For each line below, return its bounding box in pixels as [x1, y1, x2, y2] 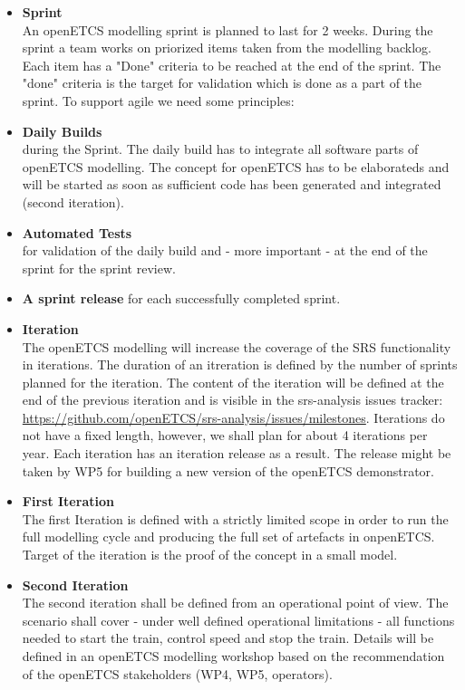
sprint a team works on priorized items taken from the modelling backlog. [22, 38, 431, 57]
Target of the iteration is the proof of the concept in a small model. [22, 545, 398, 564]
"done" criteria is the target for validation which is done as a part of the [22, 73, 422, 92]
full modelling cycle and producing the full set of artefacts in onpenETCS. [22, 527, 435, 546]
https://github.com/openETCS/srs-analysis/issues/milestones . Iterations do [22, 407, 445, 426]
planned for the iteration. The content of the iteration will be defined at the [22, 372, 444, 391]
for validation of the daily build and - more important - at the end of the [22, 241, 428, 260]
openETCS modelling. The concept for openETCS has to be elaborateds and [22, 157, 450, 176]
